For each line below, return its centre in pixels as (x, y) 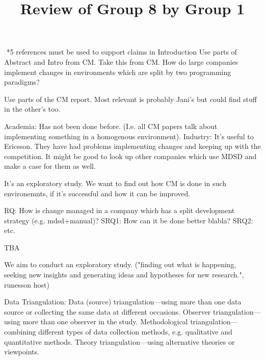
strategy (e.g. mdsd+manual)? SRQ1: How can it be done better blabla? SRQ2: (129, 220)
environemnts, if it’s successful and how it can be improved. (97, 193)
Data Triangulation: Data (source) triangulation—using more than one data (123, 302)
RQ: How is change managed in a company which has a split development (120, 210)
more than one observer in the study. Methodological (105, 322)
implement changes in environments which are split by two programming (118, 72)
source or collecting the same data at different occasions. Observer (108, 311)
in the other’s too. (32, 109)
